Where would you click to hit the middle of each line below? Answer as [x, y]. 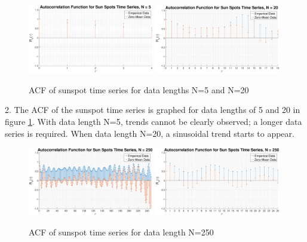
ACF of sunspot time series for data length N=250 [121, 232]
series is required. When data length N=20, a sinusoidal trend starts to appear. [150, 133]
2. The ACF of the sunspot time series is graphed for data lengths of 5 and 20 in [153, 110]
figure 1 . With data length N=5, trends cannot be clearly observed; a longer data [153, 121]
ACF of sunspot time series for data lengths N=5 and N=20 [139, 89]
